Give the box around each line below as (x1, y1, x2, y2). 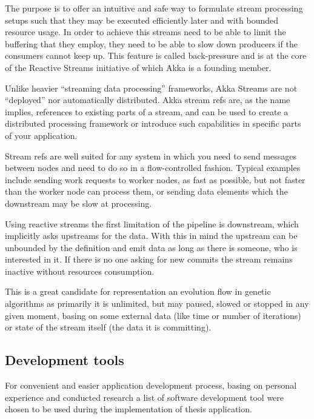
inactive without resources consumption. (5, 264, 155, 277)
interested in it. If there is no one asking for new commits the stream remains (5, 253, 293, 266)
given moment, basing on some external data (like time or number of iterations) (5, 309, 301, 321)
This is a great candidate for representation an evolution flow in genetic (5, 285, 271, 298)
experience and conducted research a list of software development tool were (5, 391, 284, 403)
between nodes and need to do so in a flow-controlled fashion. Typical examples (5, 161, 301, 174)
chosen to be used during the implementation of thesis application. (5, 403, 252, 415)
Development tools (5, 350, 124, 369)
